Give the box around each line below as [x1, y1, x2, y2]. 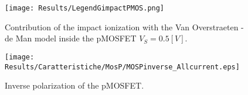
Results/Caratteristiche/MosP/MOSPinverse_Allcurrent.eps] [5, 62, 240, 71]
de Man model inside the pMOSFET [5, 32, 137, 44]
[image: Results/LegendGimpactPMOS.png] [5, 4, 165, 12]
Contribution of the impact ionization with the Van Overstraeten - [5, 20, 244, 33]
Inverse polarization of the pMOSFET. [5, 79, 144, 92]
